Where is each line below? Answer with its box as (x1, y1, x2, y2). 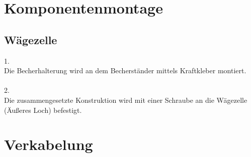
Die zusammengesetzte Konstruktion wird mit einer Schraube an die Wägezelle (4, 94, 247, 105)
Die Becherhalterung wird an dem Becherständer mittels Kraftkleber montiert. (4, 65, 246, 76)
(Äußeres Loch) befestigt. (4, 104, 82, 115)
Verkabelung (4, 134, 93, 154)
